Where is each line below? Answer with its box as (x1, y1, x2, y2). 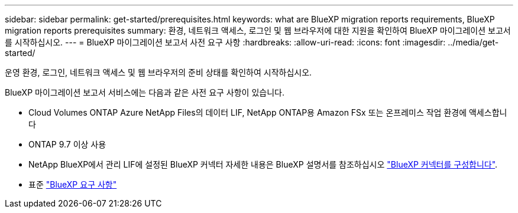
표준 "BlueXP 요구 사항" (28, 179, 117, 189)
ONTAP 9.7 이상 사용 (28, 139, 106, 149)
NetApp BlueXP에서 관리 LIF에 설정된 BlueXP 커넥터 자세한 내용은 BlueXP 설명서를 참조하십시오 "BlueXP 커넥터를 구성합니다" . (28, 159, 498, 169)
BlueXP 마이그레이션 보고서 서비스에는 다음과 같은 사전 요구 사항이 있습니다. (5, 87, 284, 97)
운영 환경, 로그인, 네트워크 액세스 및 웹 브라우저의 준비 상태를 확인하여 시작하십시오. (5, 67, 312, 77)
